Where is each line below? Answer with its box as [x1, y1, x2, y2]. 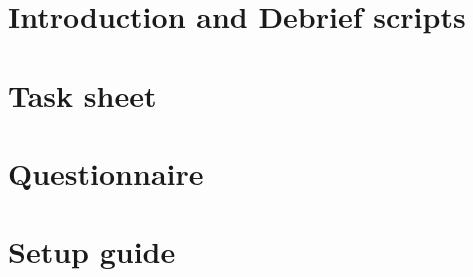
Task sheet [8, 74, 157, 115]
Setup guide [8, 231, 176, 272]
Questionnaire [8, 152, 204, 193]
